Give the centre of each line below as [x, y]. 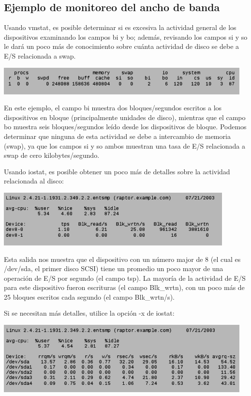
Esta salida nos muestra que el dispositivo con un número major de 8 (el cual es [122, 259]
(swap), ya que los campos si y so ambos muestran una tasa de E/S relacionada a [125, 145]
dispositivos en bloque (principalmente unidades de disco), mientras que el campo [125, 117]
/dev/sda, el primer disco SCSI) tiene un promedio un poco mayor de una [114, 268]
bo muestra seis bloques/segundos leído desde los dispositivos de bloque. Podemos [125, 127]
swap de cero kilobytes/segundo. [52, 155]
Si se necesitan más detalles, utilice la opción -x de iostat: [89, 313]
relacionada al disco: [34, 181]
